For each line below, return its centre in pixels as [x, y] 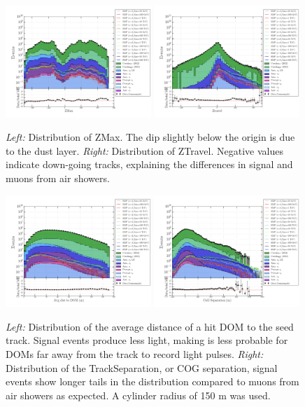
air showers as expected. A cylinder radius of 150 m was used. [138, 395]
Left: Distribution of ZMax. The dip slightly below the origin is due [150, 137]
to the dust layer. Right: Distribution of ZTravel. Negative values [144, 150]
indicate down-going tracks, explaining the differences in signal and [149, 164]
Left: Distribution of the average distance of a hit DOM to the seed [150, 326]
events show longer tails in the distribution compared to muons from [152, 381]
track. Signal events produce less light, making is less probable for [147, 340]
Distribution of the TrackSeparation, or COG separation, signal [142, 367]
